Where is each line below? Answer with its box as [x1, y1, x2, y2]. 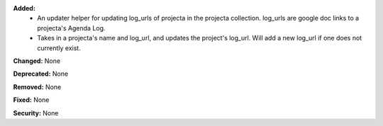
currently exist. [37, 43, 81, 52]
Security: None [13, 108, 59, 117]
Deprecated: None [13, 69, 69, 78]
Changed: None [13, 57, 60, 65]
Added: [13, 4, 35, 12]
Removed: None [13, 82, 62, 91]
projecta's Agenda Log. [37, 23, 106, 32]
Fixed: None [13, 96, 50, 104]
